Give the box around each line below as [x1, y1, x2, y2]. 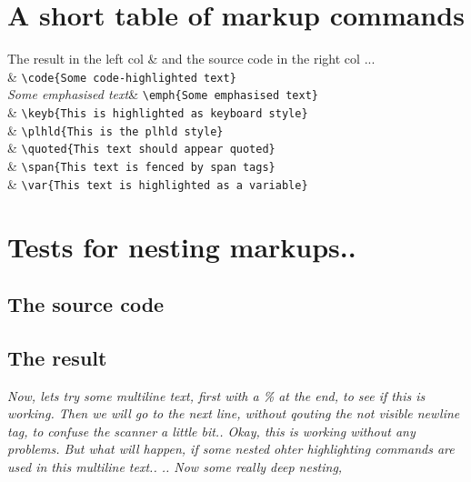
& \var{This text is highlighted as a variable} [7, 174, 308, 193]
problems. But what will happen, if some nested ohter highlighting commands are [7, 439, 455, 458]
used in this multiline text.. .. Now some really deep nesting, [7, 457, 343, 477]
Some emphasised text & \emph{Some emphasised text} [7, 85, 319, 104]
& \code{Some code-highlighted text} [7, 66, 236, 85]
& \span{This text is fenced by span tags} [7, 156, 276, 175]
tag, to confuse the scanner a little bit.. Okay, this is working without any [7, 421, 416, 440]
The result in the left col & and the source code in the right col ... [7, 49, 376, 68]
